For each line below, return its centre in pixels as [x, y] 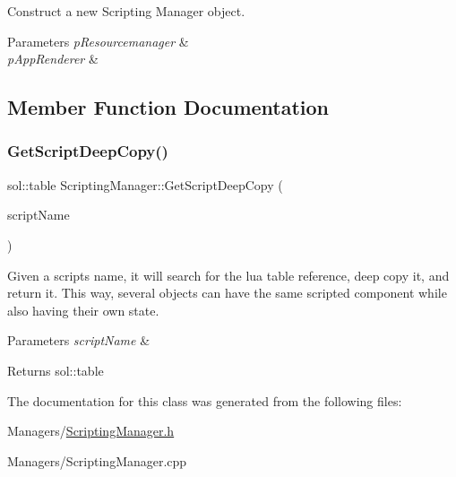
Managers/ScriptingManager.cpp [97, 460]
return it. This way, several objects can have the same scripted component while [227, 293]
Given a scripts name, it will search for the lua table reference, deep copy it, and [228, 275]
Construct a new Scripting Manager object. [126, 11]
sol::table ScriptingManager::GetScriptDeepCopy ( [145, 184]
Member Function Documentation [168, 107]
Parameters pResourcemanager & [98, 41]
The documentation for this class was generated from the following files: [205, 400]
